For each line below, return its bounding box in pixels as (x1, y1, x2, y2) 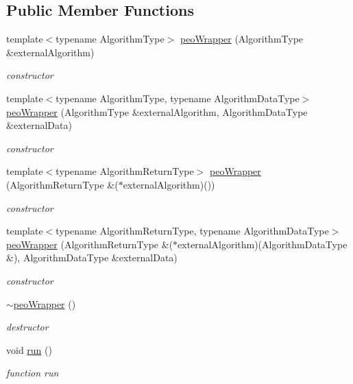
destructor (6, 320, 49, 334)
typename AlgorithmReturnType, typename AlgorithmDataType (56, 224, 329, 238)
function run (6, 365, 59, 380)
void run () (6, 342, 52, 357)
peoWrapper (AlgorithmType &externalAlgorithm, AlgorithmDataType (6, 104, 308, 119)
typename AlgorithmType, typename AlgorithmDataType (56, 91, 300, 105)
